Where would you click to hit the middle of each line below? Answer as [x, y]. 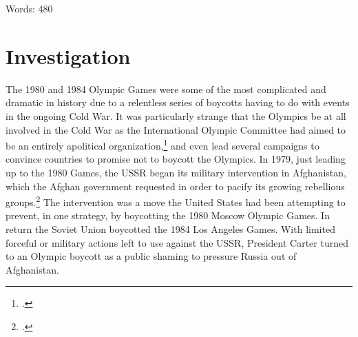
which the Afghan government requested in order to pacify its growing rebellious [175, 186]
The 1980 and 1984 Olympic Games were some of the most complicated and [166, 89]
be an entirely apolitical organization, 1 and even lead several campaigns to [162, 144]
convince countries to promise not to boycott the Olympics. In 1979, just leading [176, 159]
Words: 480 [29, 8]
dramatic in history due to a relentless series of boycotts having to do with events [178, 102]
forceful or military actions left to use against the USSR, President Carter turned [177, 242]
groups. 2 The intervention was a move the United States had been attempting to [176, 201]
